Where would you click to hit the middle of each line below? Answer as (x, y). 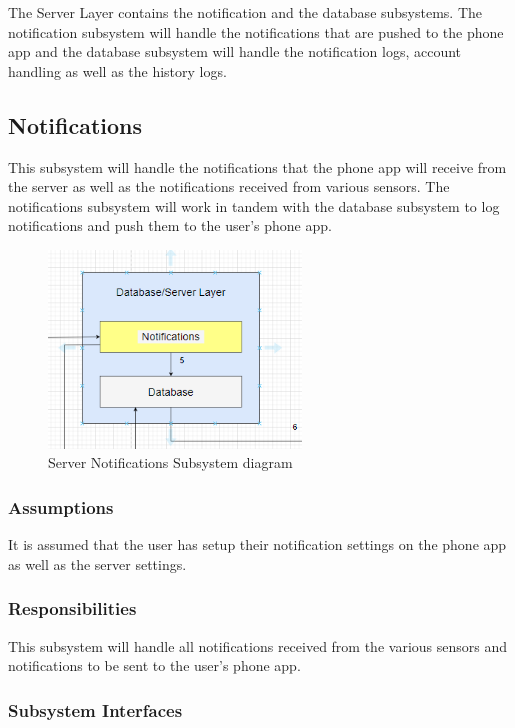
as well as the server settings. (97, 563)
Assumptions (61, 506)
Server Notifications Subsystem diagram (170, 462)
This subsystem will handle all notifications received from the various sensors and (257, 645)
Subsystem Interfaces (95, 709)
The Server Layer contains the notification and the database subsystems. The (245, 12)
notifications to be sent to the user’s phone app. (154, 665)
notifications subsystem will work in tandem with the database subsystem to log (254, 205)
